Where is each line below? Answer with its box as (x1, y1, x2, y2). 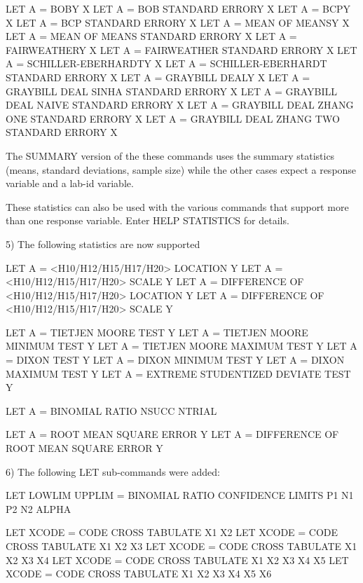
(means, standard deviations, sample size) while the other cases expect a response (6, 162, 357, 177)
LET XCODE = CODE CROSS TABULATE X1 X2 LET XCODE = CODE (6, 525, 338, 540)
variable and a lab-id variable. (6, 176, 134, 191)
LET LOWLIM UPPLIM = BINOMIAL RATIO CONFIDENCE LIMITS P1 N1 (6, 488, 354, 502)
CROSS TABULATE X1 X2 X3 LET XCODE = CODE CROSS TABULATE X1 (6, 539, 357, 553)
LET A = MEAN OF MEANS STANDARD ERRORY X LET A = (6, 29, 297, 43)
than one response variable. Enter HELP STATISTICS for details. (6, 213, 289, 228)
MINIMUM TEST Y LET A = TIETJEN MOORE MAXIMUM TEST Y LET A (6, 338, 357, 353)
